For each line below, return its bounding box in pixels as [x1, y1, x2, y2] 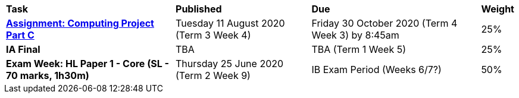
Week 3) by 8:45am [311, 29, 399, 41]
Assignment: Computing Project [6, 17, 154, 29]
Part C [6, 29, 35, 41]
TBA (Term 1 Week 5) [311, 43, 407, 55]
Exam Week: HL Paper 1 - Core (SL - [6, 58, 169, 69]
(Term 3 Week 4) [176, 29, 251, 41]
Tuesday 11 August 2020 [176, 17, 285, 29]
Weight [481, 3, 514, 15]
